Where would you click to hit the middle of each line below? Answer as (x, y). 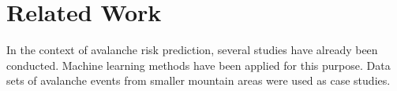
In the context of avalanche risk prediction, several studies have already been (192, 50)
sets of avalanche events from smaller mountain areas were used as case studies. (198, 80)
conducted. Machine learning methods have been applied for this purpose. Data (198, 65)
